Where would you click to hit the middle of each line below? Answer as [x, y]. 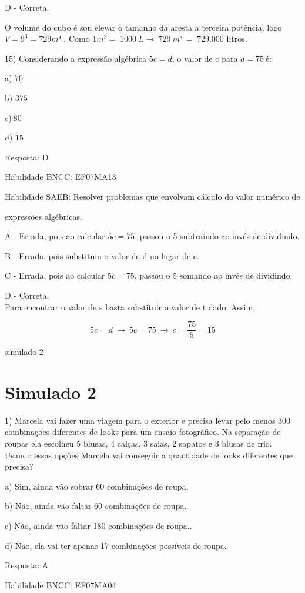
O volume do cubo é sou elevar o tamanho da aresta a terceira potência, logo [143, 27]
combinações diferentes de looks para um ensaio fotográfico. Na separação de [143, 432]
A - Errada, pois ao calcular [55, 236]
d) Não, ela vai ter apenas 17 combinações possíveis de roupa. [116, 545]
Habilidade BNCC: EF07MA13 [61, 177]
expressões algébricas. [43, 216]
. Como [77, 38]
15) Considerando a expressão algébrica [76, 58]
